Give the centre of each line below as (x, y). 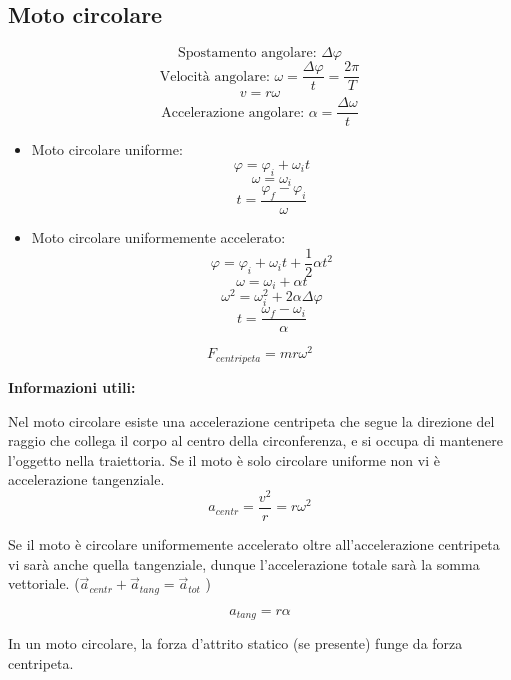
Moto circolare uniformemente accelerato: (158, 237)
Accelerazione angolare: (233, 112)
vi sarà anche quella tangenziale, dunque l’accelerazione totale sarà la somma (244, 563)
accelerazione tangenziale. (86, 479)
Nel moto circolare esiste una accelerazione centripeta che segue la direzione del (251, 420)
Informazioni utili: (72, 386)
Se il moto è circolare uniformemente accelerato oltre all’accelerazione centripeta (254, 544)
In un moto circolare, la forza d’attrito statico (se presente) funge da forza (235, 643)
